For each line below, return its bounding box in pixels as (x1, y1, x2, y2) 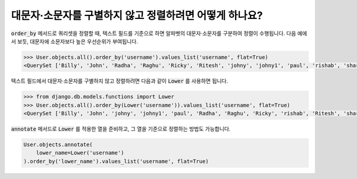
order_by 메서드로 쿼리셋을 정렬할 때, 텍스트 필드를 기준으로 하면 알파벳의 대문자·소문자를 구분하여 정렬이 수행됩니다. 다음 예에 (11, 30, 308, 37)
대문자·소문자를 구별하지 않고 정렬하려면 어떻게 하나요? (11, 9, 263, 22)
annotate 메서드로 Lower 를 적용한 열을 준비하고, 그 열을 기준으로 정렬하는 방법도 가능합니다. (11, 125, 231, 133)
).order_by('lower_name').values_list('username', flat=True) (23, 158, 209, 165)
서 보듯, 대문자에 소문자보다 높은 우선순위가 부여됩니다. (11, 37, 138, 45)
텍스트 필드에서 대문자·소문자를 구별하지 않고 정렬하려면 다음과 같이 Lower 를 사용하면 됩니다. (11, 77, 228, 84)
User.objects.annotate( (23, 142, 93, 148)
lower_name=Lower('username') (36, 149, 124, 156)
